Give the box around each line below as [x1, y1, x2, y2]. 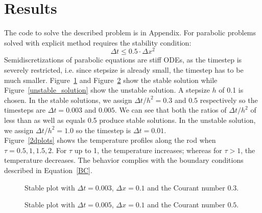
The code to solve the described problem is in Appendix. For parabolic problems [4, 27, 256, 38]
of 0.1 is [219, 84, 244, 95]
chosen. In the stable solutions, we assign [4, 94, 132, 105]
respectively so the [200, 94, 258, 105]
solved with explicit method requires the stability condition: [4, 37, 192, 48]
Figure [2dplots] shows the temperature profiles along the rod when [4, 135, 216, 145]
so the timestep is [76, 124, 131, 135]
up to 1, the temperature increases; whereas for [74, 144, 222, 155]
